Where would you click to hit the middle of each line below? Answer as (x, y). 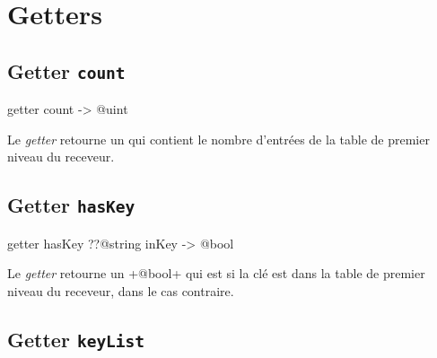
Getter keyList (76, 339)
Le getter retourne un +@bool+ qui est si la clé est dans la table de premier (216, 273)
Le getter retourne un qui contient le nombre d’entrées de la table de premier (218, 139)
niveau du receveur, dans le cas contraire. (121, 290)
